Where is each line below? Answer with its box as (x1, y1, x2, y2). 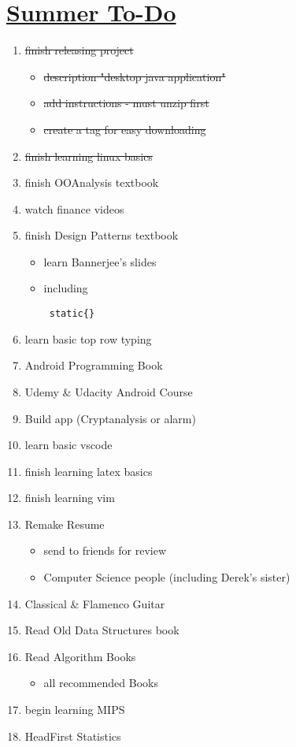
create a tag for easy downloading (43, 121, 206, 137)
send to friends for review (43, 542, 167, 559)
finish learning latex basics (24, 463, 153, 479)
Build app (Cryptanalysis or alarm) (24, 410, 196, 426)
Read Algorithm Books (24, 648, 136, 664)
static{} (49, 308, 95, 320)
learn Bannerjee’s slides (43, 253, 157, 269)
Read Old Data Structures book (24, 622, 179, 638)
